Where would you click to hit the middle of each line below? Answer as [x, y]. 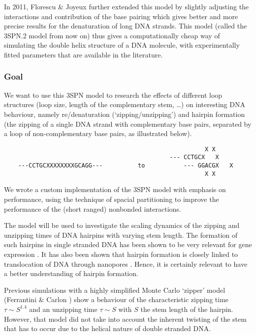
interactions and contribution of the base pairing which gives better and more [121, 16]
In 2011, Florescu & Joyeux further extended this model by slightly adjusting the [127, 6]
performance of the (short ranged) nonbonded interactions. [93, 209]
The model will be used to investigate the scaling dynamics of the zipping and [122, 225]
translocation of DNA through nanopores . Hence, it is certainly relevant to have [126, 264]
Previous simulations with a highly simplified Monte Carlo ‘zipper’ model [115, 290]
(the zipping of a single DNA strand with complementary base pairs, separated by [128, 124]
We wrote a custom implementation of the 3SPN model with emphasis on [115, 189]
